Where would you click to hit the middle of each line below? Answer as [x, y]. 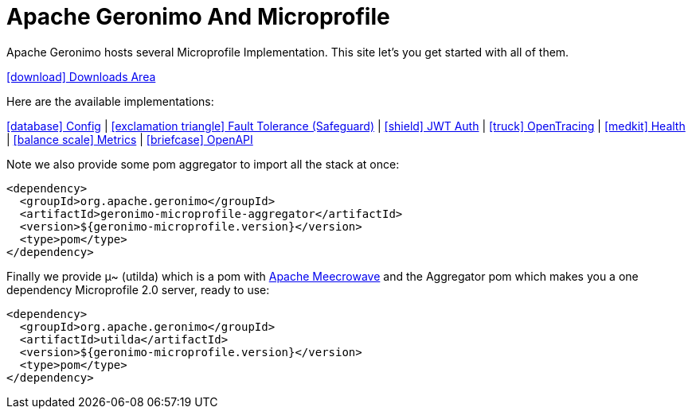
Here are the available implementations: [110, 101]
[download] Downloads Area [81, 76]
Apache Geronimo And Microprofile [198, 17]
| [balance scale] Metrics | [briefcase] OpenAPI [130, 139]
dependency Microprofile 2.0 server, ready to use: [138, 289]
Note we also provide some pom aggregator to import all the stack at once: [203, 164]
